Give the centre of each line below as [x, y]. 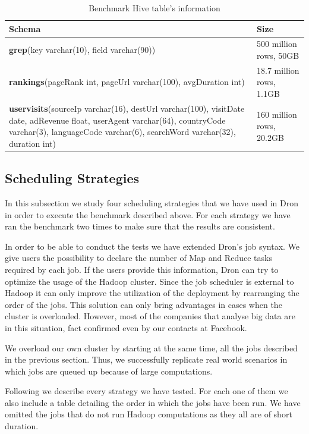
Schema [25, 28]
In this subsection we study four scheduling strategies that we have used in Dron [152, 202]
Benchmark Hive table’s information [154, 8]
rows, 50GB [278, 56]
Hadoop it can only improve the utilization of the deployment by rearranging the [152, 293]
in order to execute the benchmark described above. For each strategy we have [148, 214]
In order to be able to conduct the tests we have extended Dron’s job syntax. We [152, 246]
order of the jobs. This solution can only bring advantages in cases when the [144, 304]
